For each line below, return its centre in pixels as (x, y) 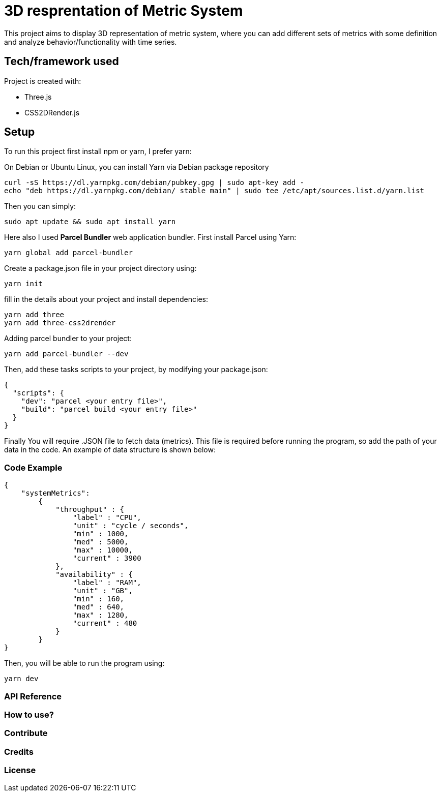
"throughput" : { (90, 510)
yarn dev (21, 679)
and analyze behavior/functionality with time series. (91, 42)
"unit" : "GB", (102, 591)
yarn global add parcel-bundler (68, 253)
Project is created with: (43, 81)
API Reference (33, 696)
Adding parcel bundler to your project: (68, 339)
